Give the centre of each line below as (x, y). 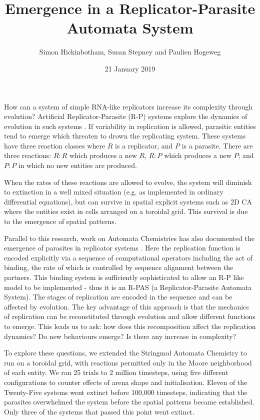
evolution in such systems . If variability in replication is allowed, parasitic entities (130, 126)
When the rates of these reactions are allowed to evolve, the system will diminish (128, 182)
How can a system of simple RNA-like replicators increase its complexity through (128, 106)
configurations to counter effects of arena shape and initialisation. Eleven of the (126, 382)
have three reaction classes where (55, 145)
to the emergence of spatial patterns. (60, 221)
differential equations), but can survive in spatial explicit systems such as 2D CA (128, 201)
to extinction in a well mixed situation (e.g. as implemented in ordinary (114, 192)
